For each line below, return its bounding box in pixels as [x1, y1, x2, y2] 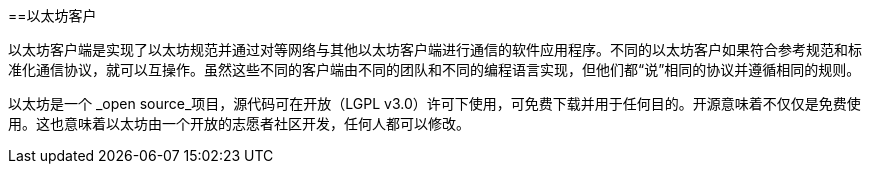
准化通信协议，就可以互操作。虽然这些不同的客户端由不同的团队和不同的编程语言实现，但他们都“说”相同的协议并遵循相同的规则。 [8, 61, 861, 78]
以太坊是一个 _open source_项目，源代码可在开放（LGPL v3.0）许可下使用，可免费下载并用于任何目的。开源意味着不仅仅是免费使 [8, 95, 861, 112]
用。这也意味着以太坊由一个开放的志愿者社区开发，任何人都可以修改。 [8, 115, 470, 132]
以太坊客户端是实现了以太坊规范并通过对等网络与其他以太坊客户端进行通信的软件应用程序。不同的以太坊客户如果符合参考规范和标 [8, 41, 862, 58]
